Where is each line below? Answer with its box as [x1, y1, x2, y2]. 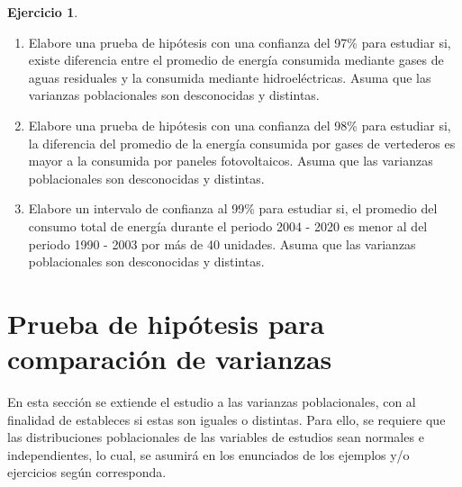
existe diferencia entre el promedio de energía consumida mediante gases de [28, 50, 444, 69]
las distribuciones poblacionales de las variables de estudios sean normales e [7, 428, 424, 446]
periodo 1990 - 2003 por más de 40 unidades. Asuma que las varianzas [28, 234, 416, 253]
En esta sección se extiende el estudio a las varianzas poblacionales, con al [7, 392, 416, 411]
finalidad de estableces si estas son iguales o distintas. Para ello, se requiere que [7, 410, 446, 428]
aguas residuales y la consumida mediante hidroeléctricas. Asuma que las [28, 68, 431, 86]
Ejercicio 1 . [7, 3, 78, 21]
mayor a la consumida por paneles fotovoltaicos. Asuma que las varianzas [28, 151, 433, 170]
